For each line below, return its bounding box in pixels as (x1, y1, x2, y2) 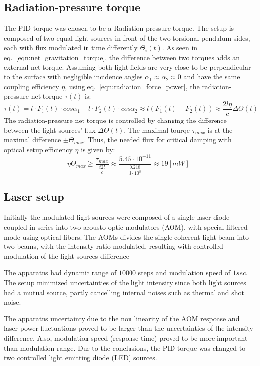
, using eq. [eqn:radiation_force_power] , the (65, 81, 200, 91)
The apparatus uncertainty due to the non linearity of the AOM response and (4, 313, 240, 323)
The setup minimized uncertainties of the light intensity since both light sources (4, 277, 246, 287)
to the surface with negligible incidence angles (4, 71, 143, 82)
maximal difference (4, 134, 61, 145)
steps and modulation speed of (138, 267, 231, 278)
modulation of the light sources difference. (4, 250, 131, 261)
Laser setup (4, 188, 64, 204)
